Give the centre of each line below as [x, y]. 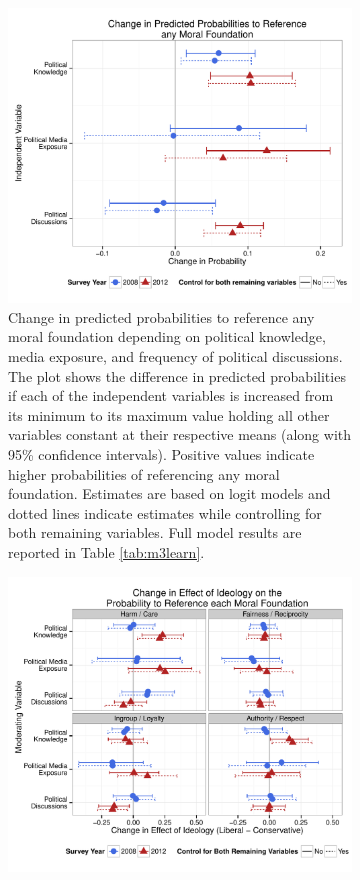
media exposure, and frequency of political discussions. [175, 356]
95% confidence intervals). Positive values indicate [161, 454]
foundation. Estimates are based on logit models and [169, 493]
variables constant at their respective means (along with [180, 434]
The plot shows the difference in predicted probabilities [177, 375]
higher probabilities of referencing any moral [144, 473]
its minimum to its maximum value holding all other [169, 414]
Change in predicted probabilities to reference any [161, 316]
